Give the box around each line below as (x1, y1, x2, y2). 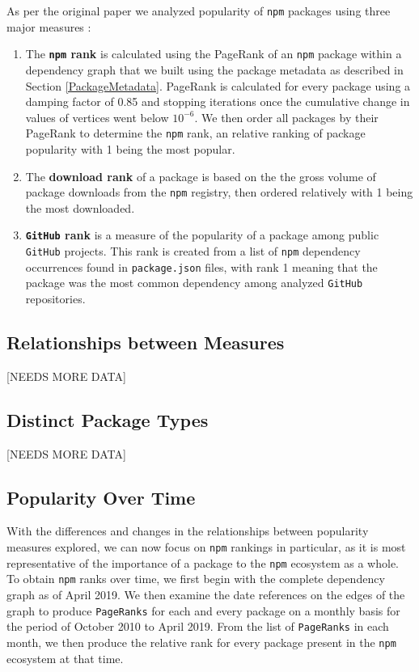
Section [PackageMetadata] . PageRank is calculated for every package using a (25, 77, 411, 94)
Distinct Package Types (6, 407, 209, 432)
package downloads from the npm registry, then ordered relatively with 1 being (25, 184, 413, 201)
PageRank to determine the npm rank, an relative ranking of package (25, 125, 366, 142)
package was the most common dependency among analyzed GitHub (25, 274, 363, 291)
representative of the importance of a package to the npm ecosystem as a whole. (6, 554, 400, 571)
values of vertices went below (25, 108, 169, 125)
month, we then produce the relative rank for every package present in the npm (6, 633, 396, 650)
